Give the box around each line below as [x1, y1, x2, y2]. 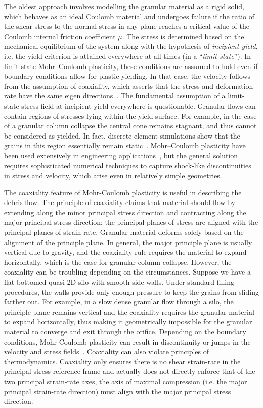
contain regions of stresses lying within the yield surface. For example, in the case [4, 110, 257, 121]
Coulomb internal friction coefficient [4, 30, 116, 41]
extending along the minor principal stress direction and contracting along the [4, 207, 246, 217]
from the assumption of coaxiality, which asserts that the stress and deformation [4, 80, 253, 91]
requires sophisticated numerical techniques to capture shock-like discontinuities [4, 160, 251, 171]
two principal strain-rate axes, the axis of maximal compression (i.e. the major [4, 376, 247, 386]
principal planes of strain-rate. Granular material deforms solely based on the [4, 227, 244, 237]
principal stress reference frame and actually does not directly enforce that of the [4, 366, 255, 377]
